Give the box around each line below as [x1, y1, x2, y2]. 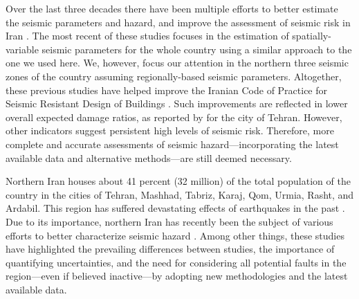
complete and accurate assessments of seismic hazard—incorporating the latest [6, 136, 339, 151]
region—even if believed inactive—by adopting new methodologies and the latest [6, 269, 348, 283]
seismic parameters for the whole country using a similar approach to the [42, 42, 352, 56]
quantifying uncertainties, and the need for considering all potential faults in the [6, 255, 347, 269]
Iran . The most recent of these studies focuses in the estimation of [6, 28, 289, 43]
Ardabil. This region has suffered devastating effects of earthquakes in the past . [6, 201, 345, 215]
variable [6, 42, 39, 56]
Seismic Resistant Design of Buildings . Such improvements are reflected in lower [6, 96, 348, 111]
